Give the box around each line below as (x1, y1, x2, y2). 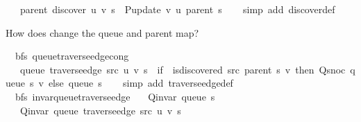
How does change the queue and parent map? (6, 25, 199, 40)
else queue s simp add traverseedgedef (48, 76, 233, 90)
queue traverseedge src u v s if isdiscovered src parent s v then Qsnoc (19, 62, 346, 76)
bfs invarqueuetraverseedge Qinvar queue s (15, 89, 215, 103)
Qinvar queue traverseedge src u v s (19, 103, 181, 117)
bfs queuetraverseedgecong (15, 49, 129, 63)
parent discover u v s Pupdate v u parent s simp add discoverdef (19, 2, 335, 16)
